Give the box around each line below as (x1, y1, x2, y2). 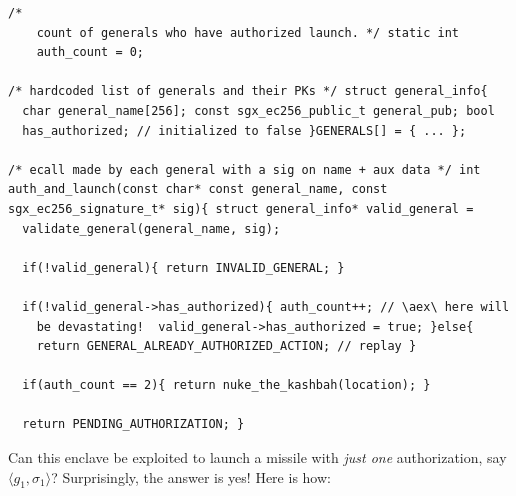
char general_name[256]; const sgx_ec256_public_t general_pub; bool (22, 103, 495, 118)
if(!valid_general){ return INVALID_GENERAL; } (22, 260, 345, 275)
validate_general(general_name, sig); (22, 221, 281, 236)
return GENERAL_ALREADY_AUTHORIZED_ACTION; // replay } (36, 339, 417, 354)
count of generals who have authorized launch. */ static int (36, 25, 460, 40)
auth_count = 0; (36, 45, 145, 60)
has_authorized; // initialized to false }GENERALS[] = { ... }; (22, 123, 467, 138)
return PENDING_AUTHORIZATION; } (22, 417, 245, 432)
